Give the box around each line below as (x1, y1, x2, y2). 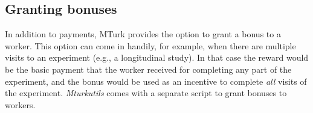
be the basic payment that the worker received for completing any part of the (5, 63, 292, 75)
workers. (5, 98, 36, 111)
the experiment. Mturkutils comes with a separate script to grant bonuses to (5, 87, 287, 99)
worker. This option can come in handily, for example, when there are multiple (5, 39, 296, 52)
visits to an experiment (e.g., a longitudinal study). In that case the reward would (5, 51, 309, 64)
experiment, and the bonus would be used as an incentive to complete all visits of (5, 75, 307, 87)
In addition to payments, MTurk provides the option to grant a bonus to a (5, 28, 281, 40)
